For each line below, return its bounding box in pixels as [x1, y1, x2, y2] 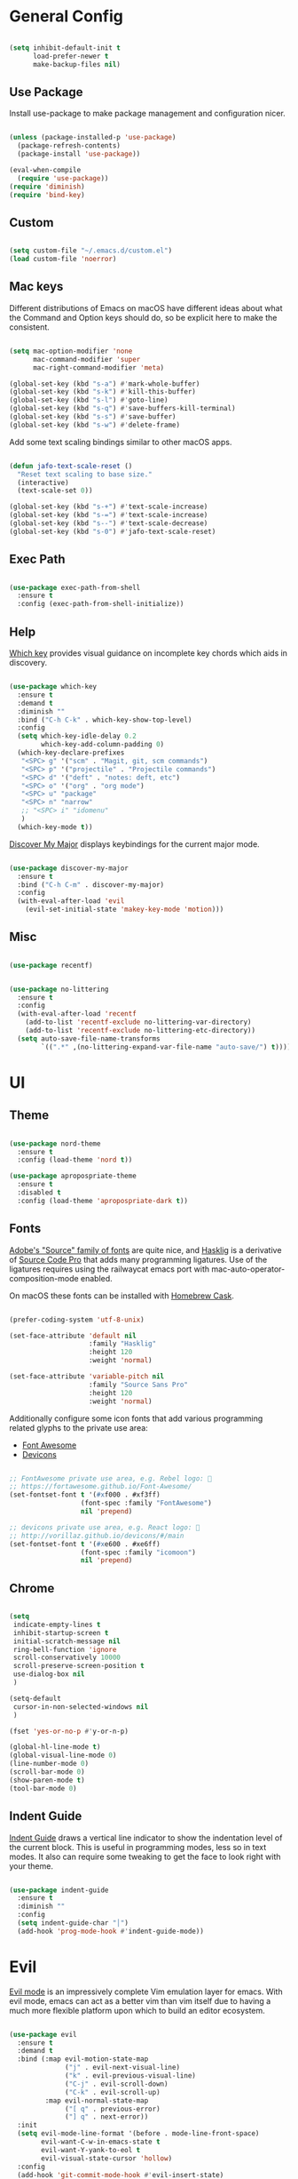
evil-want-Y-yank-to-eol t [41, 2145, 141, 2154]
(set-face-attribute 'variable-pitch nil [9, 1372, 165, 1381]
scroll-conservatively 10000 [12, 1653, 122, 1663]
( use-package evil [9, 2030, 77, 2039]
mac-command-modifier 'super [32, 355, 141, 363]
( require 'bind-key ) [9, 190, 86, 199]
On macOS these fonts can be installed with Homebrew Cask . [9, 1290, 235, 1301]
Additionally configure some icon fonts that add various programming [9, 1413, 263, 1424]
